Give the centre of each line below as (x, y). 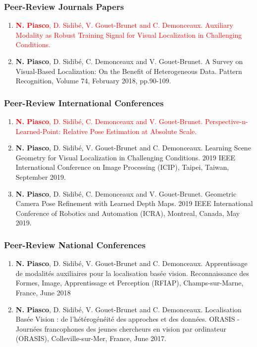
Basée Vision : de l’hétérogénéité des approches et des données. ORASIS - (128, 319)
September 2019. (41, 176)
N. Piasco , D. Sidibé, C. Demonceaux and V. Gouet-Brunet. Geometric (126, 193)
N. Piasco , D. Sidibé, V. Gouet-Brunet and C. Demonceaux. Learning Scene (133, 148)
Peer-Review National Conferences (75, 244)
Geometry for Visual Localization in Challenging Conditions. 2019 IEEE (126, 157)
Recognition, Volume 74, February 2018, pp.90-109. (93, 81)
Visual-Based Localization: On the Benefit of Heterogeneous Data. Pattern (129, 71)
